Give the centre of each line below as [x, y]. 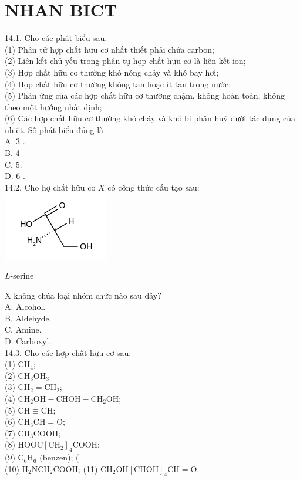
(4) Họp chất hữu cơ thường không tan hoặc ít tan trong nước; [118, 84]
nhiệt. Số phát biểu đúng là [54, 129]
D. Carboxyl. [28, 341]
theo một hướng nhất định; [53, 106]
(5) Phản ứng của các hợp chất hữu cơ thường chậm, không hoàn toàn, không [145, 95]
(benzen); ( [59, 457]
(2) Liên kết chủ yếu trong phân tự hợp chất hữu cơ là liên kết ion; [125, 61]
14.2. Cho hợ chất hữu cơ [50, 187]
